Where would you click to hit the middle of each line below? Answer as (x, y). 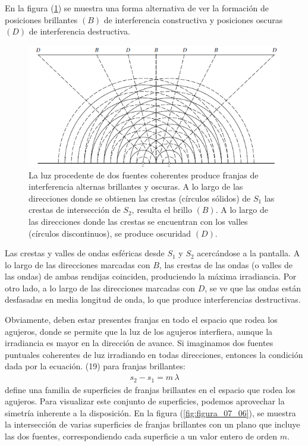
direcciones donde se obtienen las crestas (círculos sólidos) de (140, 198)
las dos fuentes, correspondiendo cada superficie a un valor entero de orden (141, 436)
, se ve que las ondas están (253, 288)
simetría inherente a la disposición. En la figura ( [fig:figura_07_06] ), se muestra (150, 412)
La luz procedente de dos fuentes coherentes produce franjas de (144, 175)
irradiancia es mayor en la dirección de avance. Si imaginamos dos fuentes (139, 343)
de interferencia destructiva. (79, 31)
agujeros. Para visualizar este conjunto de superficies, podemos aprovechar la (145, 401)
